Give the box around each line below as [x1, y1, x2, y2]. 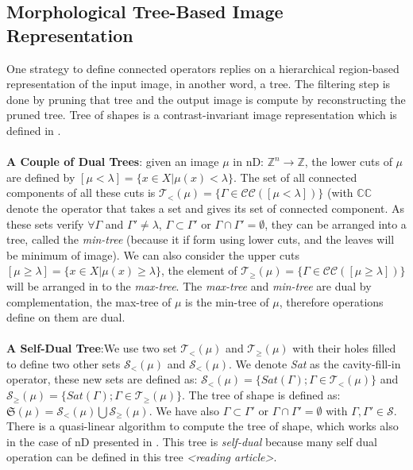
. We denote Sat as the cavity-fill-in [229, 355, 401, 372]
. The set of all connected [234, 168, 357, 185]
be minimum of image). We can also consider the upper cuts [6, 246, 299, 263]
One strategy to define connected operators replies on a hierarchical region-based [6, 60, 399, 76]
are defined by [6, 168, 75, 185]
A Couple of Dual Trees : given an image [6, 153, 219, 170]
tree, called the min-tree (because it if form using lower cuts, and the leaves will [6, 231, 395, 248]
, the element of [160, 262, 237, 279]
